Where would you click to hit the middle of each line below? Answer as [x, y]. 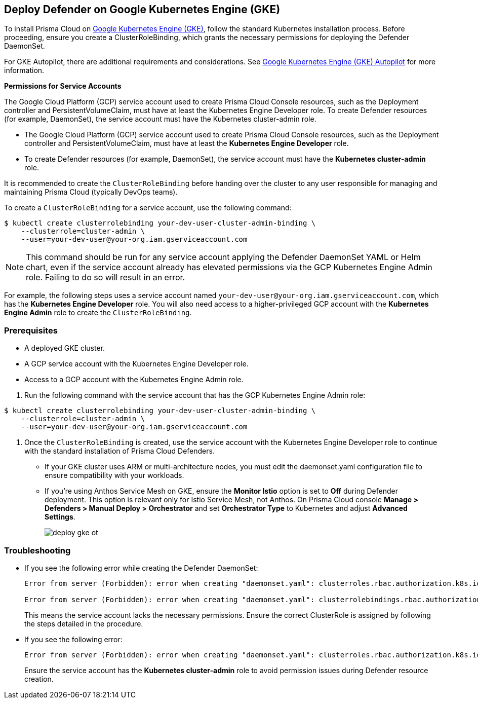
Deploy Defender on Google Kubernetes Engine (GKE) [142, 9]
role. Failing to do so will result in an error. [106, 277]
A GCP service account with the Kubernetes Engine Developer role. [136, 364]
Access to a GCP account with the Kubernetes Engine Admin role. [134, 380]
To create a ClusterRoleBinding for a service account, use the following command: [148, 208]
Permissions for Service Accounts [63, 86]
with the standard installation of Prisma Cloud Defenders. [119, 451]
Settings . [60, 517]
